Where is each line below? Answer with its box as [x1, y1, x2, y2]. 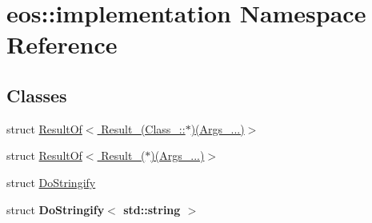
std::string [123, 201, 181, 217]
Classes [6, 82, 67, 107]
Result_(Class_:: [101, 120, 186, 137]
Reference [6, 28, 118, 61]
